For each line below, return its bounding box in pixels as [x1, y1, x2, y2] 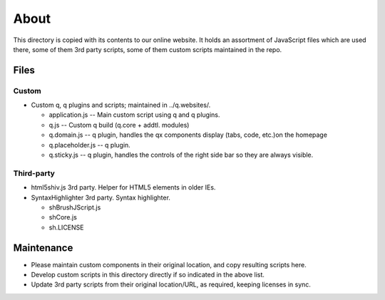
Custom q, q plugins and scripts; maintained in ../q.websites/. [31, 100, 211, 110]
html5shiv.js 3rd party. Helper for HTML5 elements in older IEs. [31, 183, 216, 192]
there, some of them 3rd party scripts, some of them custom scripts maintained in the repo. [13, 45, 282, 53]
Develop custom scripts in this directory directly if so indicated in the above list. [31, 271, 265, 279]
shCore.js [48, 213, 78, 222]
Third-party [13, 168, 55, 178]
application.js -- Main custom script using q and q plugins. [48, 110, 220, 119]
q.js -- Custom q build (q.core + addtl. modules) [48, 120, 190, 129]
